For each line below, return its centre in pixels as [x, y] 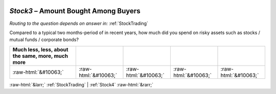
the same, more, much [40, 56]
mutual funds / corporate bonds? [44, 40]
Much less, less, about [40, 49]
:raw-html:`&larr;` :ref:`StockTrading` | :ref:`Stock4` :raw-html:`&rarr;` [81, 84]
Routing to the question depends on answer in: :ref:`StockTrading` [79, 23]
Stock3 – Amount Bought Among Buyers [75, 11]
